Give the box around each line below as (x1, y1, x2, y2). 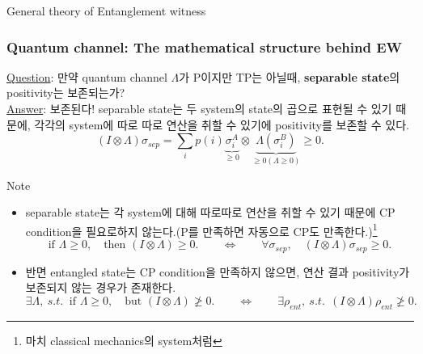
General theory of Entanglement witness (6, 2, 206, 19)
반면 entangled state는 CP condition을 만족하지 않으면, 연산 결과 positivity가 (25, 263, 410, 280)
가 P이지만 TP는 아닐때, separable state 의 (179, 68, 400, 85)
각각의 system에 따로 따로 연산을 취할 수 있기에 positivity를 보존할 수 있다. (34, 116, 410, 133)
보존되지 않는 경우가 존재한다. (25, 279, 176, 296)
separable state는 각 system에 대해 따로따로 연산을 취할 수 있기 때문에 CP (25, 204, 396, 221)
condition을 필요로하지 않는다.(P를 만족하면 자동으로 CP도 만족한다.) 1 (25, 220, 378, 239)
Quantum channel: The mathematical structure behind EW (6, 36, 402, 57)
